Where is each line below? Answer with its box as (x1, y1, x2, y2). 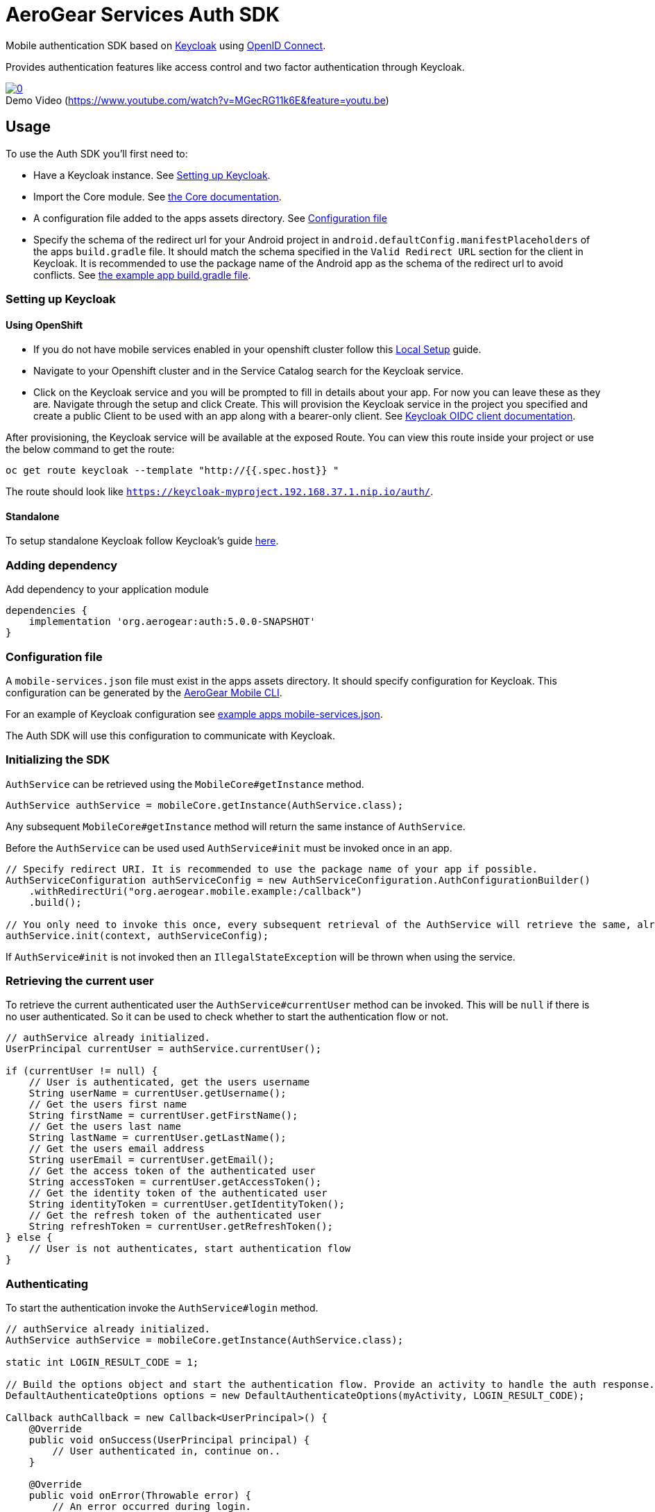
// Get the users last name (28, 1121, 181, 1133)
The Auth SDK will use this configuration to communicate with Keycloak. (6, 729, 335, 741)
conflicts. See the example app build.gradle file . (33, 268, 251, 281)
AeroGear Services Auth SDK (6, 3, 280, 26)
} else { (6, 1232, 53, 1244)
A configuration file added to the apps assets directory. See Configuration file (33, 212, 387, 224)
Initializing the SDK (6, 753, 110, 767)
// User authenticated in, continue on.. (52, 1445, 281, 1457)
